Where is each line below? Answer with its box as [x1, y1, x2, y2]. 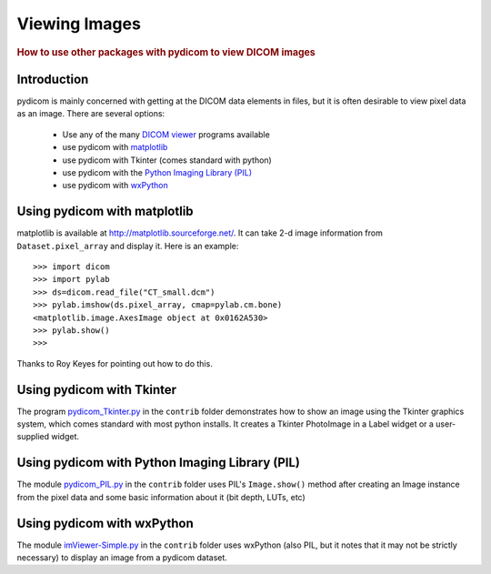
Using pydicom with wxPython [16, 515, 195, 531]
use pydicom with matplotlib [62, 142, 168, 153]
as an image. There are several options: [16, 108, 165, 119]
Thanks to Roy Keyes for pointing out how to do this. [16, 357, 213, 368]
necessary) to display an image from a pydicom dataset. [16, 551, 227, 563]
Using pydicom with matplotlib [16, 204, 195, 219]
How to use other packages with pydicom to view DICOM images [16, 45, 316, 58]
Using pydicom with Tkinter [16, 382, 177, 398]
